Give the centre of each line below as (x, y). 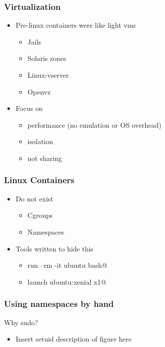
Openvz (39, 91)
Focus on (29, 108)
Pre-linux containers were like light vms (76, 25)
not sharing (45, 158)
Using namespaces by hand (59, 304)
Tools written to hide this (55, 248)
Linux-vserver (48, 75)
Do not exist (34, 198)
